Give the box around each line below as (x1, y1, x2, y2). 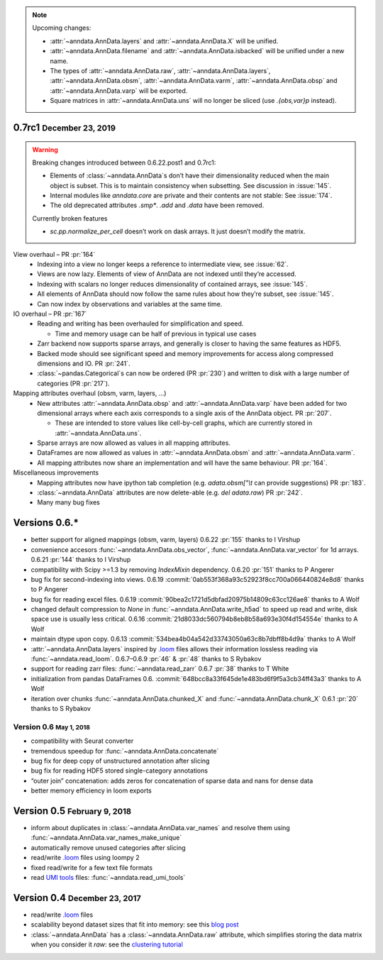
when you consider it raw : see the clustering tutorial (30, 940, 184, 949)
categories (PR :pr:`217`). (37, 379, 110, 387)
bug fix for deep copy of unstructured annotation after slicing (30, 756, 210, 765)
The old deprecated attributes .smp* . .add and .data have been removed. (50, 201, 265, 209)
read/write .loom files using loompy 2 (30, 854, 140, 862)
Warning (32, 145, 58, 154)
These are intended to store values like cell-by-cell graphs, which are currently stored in (55, 419, 313, 427)
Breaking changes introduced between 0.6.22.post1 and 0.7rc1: (32, 158, 216, 167)
